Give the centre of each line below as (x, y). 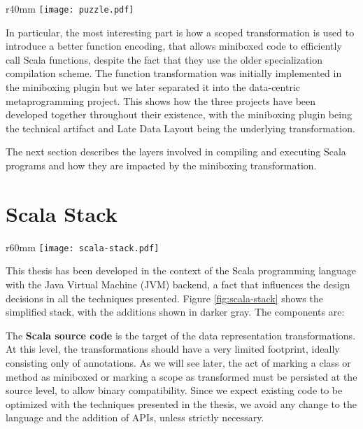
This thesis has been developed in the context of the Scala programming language (181, 270)
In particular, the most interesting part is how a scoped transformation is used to (180, 32)
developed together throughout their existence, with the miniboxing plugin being (179, 114)
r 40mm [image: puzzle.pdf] (70, 8)
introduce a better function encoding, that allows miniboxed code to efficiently (174, 46)
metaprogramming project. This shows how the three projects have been (161, 100)
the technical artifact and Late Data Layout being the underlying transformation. (180, 128)
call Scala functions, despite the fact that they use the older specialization (164, 59)
